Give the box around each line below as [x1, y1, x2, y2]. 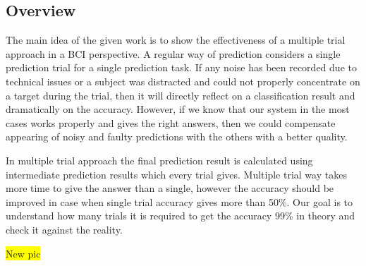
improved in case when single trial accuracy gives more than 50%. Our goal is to [6, 194, 353, 209]
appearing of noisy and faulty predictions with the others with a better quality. [6, 129, 348, 144]
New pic [6, 246, 41, 260]
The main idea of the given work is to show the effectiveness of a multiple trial [6, 32, 346, 47]
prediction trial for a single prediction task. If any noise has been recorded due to [6, 60, 357, 75]
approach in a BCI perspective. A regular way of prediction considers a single [6, 46, 341, 61]
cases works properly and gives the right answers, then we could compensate [6, 115, 336, 130]
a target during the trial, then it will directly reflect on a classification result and [6, 87, 355, 102]
